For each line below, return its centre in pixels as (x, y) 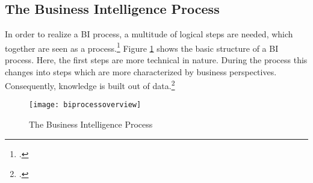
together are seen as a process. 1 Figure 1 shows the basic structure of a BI (142, 47)
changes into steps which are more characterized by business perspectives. (141, 71)
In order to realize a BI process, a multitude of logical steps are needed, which (149, 34)
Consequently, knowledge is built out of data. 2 (90, 85)
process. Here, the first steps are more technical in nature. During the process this (156, 60)
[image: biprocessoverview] (85, 105)
